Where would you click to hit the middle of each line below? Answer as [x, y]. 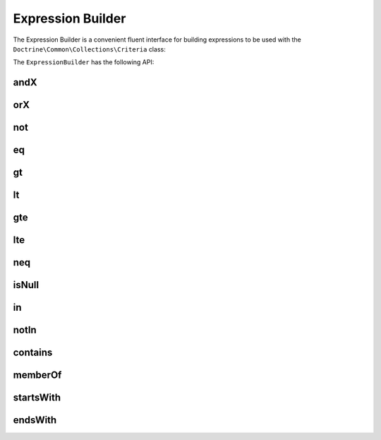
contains [33, 353]
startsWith [37, 398]
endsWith [35, 420]
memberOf [37, 375]
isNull [26, 285]
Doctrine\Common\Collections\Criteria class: [89, 49]
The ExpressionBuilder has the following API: [84, 62]
